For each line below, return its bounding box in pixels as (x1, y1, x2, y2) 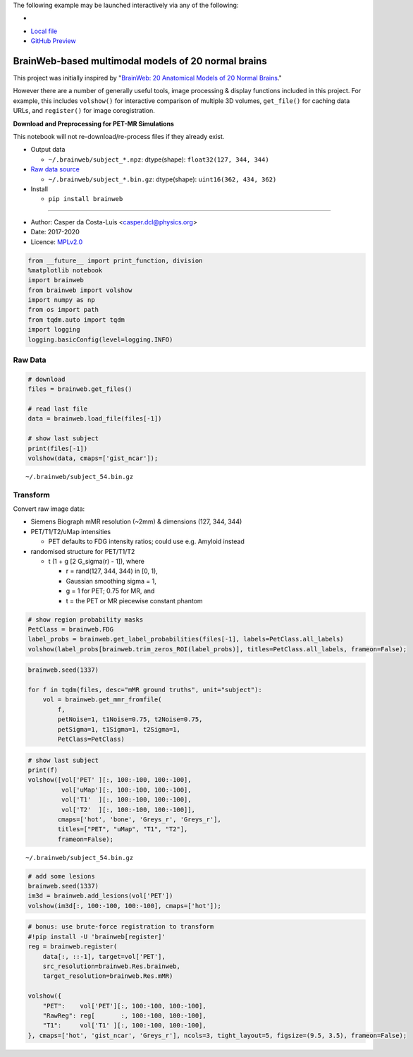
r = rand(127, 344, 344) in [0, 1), (66, 567, 158, 575)
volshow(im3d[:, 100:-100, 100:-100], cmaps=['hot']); (27, 902, 221, 910)
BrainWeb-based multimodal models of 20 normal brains (13, 55, 267, 67)
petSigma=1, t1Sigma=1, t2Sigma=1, (57, 725, 181, 733)
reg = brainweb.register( (27, 943, 118, 950)
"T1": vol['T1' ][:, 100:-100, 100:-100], (42, 1022, 207, 1029)
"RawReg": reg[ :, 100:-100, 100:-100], (42, 1011, 207, 1020)
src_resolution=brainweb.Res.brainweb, (42, 962, 181, 970)
